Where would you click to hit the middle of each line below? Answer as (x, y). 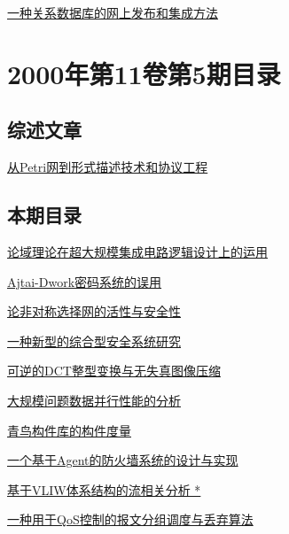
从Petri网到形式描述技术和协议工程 (108, 167)
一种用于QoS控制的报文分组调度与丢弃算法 (130, 519)
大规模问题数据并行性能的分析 (94, 400)
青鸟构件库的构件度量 (69, 430)
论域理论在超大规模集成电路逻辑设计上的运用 (137, 251)
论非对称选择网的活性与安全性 (94, 311)
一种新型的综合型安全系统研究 (94, 341)
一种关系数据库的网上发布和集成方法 (113, 12)
